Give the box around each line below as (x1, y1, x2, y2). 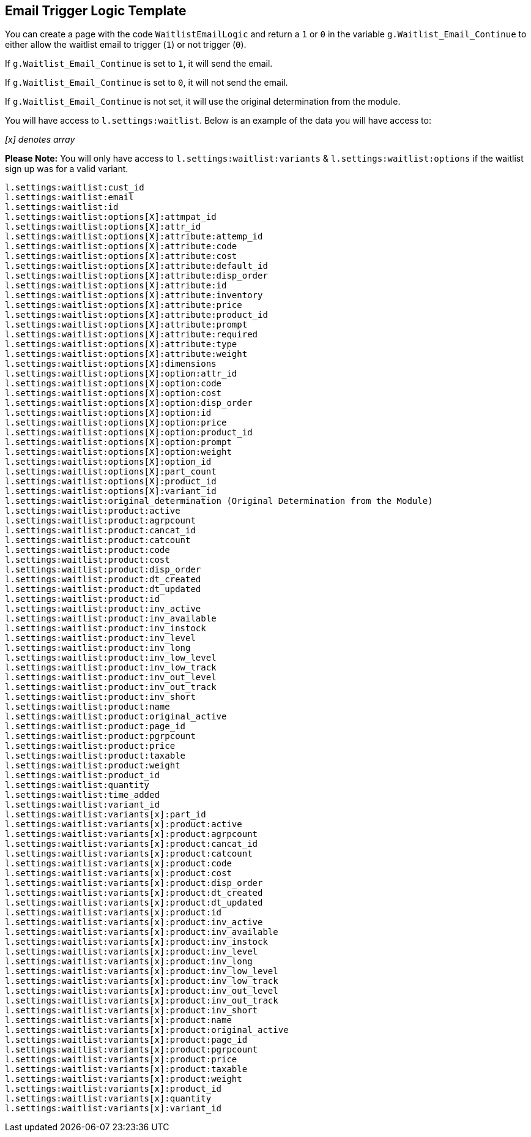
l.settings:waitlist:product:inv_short (5, 692, 196, 702)
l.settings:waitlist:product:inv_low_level (5, 653, 217, 663)
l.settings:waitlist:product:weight (5, 760, 180, 771)
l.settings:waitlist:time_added (5, 790, 160, 800)
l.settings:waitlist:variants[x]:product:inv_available (5, 927, 278, 937)
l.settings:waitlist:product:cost (5, 555, 170, 565)
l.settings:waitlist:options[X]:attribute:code (5, 241, 237, 252)
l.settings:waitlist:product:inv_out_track (5, 682, 217, 692)
